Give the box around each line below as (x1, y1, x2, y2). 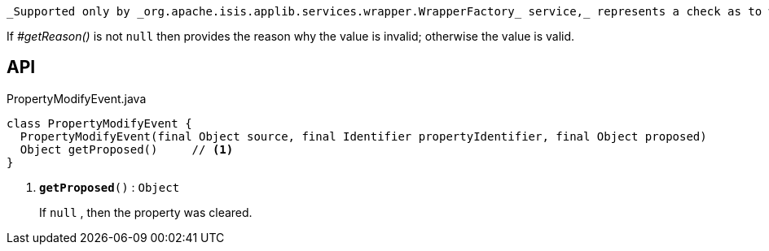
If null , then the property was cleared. (39, 205, 253, 219)
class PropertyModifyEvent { (7, 116, 192, 130)
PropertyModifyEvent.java (7, 91, 147, 106)
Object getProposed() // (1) (20, 142, 234, 156)
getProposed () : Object (39, 180, 180, 194)
